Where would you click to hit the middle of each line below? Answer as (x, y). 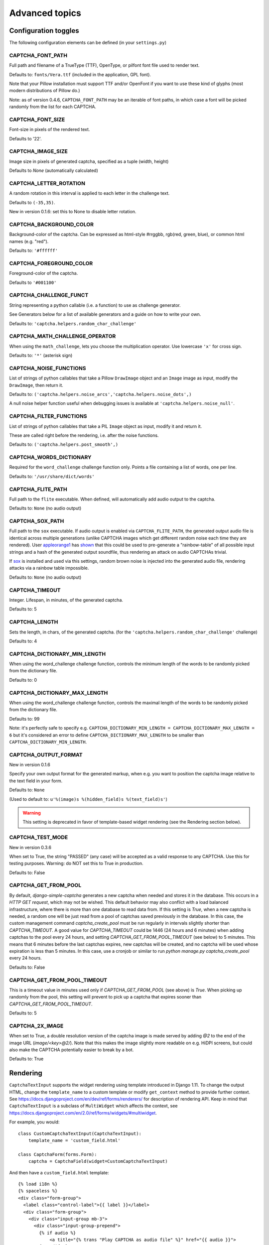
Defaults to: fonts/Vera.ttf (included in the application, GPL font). (80, 74)
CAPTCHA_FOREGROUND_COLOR (51, 263)
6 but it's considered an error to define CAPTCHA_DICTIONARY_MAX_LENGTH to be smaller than (107, 735)
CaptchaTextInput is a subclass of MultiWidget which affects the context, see (93, 1106)
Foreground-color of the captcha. (44, 273)
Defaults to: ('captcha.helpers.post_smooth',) (64, 444)
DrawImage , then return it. (36, 385)
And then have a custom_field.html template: (59, 1172)
